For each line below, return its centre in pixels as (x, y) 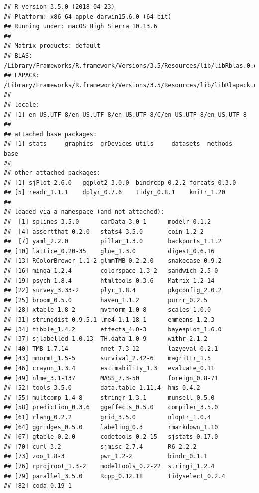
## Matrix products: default (52, 46)
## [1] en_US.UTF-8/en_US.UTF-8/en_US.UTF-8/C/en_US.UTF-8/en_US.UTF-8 (125, 114)
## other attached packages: (52, 173)
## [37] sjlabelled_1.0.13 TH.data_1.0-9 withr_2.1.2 (106, 339)
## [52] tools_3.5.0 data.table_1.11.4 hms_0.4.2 (102, 388)
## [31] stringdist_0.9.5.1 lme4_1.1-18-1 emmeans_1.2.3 (109, 320)
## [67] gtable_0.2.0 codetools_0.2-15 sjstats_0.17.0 (111, 437)
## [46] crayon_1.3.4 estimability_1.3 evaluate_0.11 (109, 368)
